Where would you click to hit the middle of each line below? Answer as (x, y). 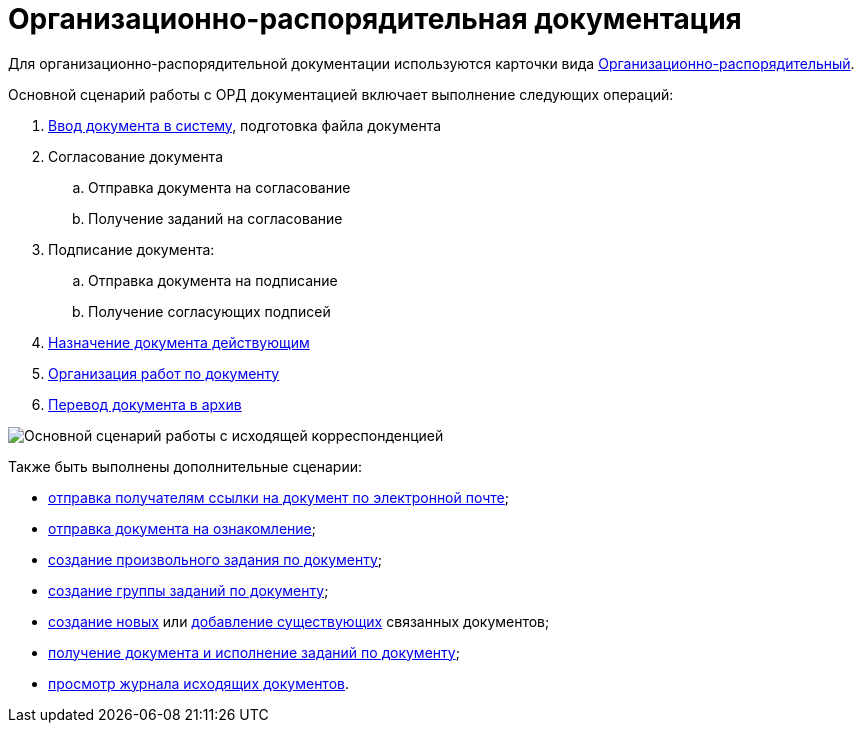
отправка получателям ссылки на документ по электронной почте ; (278, 497)
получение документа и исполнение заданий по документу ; (254, 652)
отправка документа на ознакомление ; (182, 528)
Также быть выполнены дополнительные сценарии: (185, 466)
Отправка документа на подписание (213, 280)
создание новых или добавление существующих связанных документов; (299, 621)
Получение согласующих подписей (209, 311)
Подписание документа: (131, 249)
